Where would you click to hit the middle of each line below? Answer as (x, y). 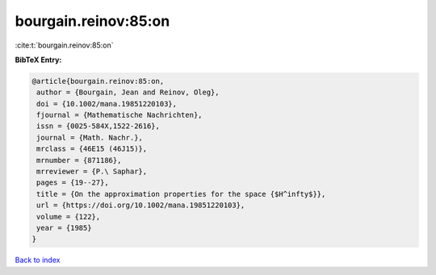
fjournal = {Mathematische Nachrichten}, (119, 115)
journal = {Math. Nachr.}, (90, 137)
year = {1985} (64, 228)
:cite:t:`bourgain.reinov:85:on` (64, 45)
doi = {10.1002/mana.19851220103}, (107, 104)
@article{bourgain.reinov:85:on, (98, 81)
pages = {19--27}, (73, 183)
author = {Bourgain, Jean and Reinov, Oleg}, (128, 92)
